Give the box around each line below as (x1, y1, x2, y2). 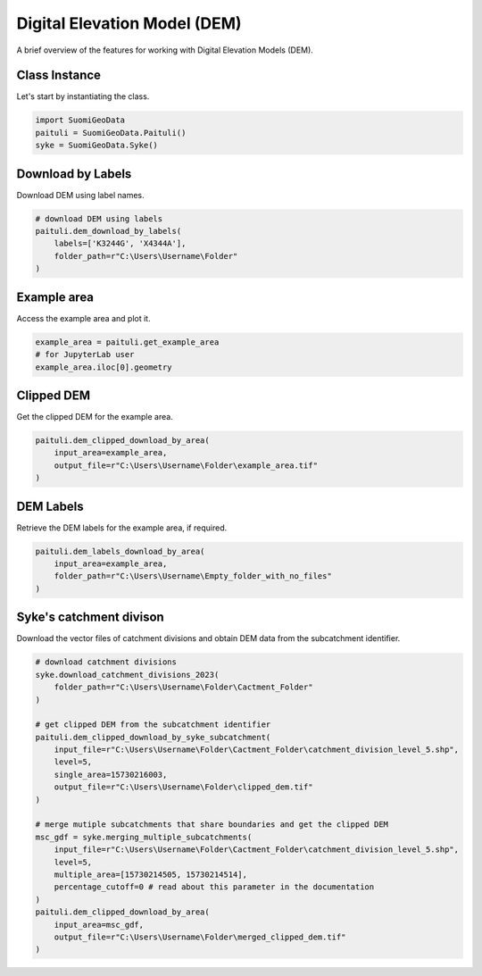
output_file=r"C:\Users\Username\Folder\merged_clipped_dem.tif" (54, 931, 346, 942)
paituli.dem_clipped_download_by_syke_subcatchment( (35, 732, 271, 742)
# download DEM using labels (35, 213, 163, 223)
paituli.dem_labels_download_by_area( (35, 546, 205, 556)
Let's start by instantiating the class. (16, 91, 150, 102)
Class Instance (16, 68, 102, 83)
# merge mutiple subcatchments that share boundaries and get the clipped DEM (35, 820, 388, 830)
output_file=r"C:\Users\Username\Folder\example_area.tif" (54, 460, 319, 471)
